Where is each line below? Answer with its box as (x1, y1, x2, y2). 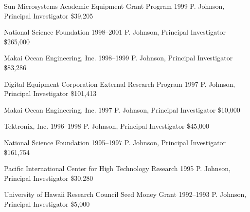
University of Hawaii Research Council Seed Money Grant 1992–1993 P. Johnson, (4, 189, 247, 199)
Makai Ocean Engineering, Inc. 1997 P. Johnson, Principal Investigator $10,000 (4, 104, 240, 115)
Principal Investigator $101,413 (4, 88, 97, 98)
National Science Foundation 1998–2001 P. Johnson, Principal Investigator (4, 27, 226, 37)
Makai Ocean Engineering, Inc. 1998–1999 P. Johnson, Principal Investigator (4, 53, 233, 63)
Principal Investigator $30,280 (4, 173, 93, 183)
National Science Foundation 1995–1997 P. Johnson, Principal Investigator (4, 137, 226, 147)
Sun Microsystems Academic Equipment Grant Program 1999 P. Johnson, (4, 1, 225, 11)
